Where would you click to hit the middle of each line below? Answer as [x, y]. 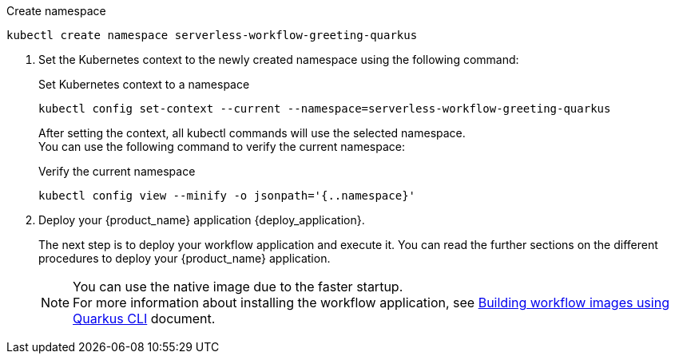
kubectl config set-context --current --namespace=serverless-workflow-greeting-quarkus [325, 109]
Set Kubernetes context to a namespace [144, 84]
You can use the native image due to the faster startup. [238, 287]
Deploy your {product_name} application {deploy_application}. [202, 220]
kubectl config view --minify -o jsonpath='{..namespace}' [227, 196]
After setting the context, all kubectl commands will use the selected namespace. [252, 133]
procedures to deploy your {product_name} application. [185, 258]
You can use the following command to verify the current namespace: [222, 146]
